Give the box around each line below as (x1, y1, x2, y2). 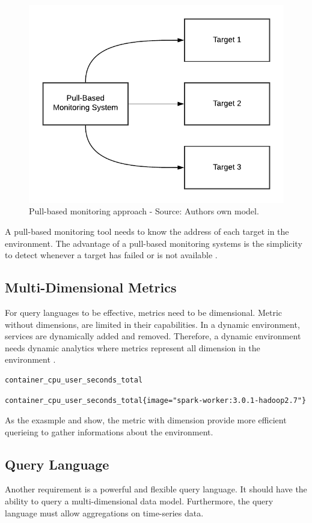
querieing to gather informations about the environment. (5, 425, 213, 438)
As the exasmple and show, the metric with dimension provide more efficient (5, 414, 287, 426)
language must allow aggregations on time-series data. (5, 506, 204, 519)
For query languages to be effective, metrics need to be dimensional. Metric (5, 306, 282, 318)
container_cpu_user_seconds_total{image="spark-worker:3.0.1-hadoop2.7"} (5, 396, 307, 405)
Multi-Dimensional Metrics (5, 278, 177, 297)
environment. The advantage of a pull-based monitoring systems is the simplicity (5, 237, 302, 249)
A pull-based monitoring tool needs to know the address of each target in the (5, 225, 289, 237)
